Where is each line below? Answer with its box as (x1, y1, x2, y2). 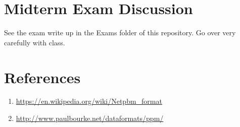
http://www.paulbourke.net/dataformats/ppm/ (16, 113, 164, 123)
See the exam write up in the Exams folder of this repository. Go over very (4, 27, 236, 38)
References (4, 67, 81, 87)
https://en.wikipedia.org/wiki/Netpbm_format (16, 96, 162, 106)
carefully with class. (4, 37, 65, 47)
